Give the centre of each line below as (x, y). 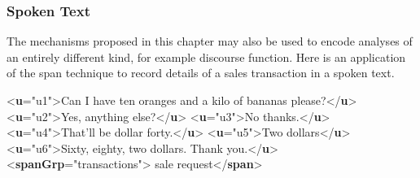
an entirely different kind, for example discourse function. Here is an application (206, 56)
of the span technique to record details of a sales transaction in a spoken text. (201, 73)
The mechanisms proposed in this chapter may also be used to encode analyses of (210, 41)
